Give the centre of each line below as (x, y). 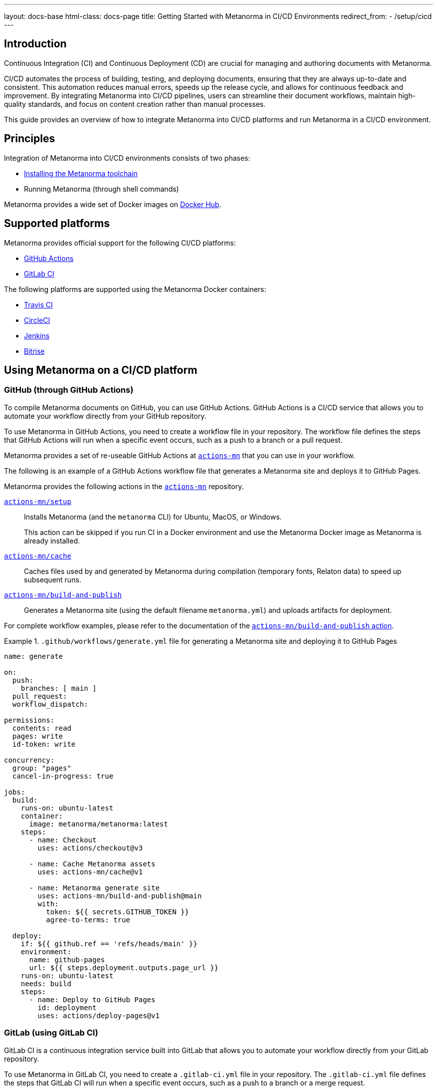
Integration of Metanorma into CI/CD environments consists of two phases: (127, 158)
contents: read (42, 728)
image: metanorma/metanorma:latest (99, 824)
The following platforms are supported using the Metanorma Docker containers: (135, 289)
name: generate (34, 656)
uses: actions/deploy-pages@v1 (99, 1015)
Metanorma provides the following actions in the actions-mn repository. (124, 486)
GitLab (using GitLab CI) (51, 1033)
